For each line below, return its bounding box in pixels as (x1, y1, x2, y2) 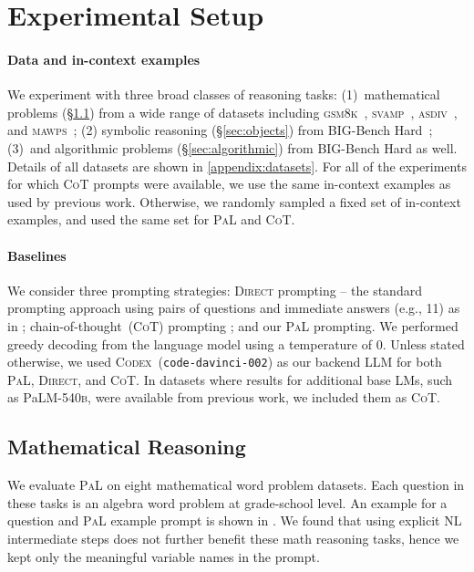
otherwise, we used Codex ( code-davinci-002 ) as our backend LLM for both (7, 352, 442, 371)
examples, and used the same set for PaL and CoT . (7, 210, 295, 229)
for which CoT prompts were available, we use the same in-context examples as (7, 174, 451, 193)
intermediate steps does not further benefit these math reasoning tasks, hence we (7, 528, 459, 547)
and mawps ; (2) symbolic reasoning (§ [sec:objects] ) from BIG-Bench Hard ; (7, 120, 433, 140)
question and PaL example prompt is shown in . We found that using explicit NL (7, 511, 462, 530)
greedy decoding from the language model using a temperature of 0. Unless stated (7, 334, 465, 353)
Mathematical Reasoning (7, 432, 246, 461)
